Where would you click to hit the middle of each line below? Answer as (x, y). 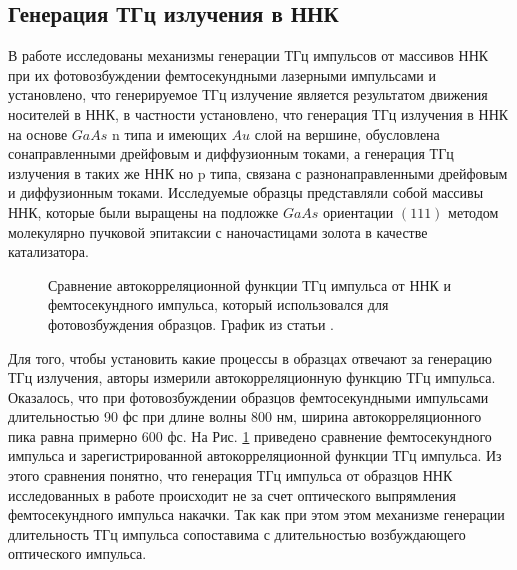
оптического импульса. (77, 553)
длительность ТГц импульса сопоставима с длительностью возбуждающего (237, 533)
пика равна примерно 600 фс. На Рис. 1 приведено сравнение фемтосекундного (250, 435)
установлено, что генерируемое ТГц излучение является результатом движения (248, 94)
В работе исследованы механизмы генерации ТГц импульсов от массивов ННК (248, 55)
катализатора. (48, 251)
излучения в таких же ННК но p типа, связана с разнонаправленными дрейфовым (258, 172)
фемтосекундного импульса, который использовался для (218, 304)
